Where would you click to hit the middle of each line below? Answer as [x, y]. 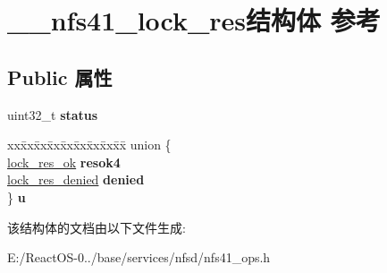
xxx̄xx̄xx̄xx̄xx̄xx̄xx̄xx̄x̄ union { [89, 145]
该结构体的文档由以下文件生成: [97, 227]
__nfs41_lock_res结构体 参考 [194, 20]
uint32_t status [53, 114]
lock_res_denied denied [76, 179]
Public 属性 [60, 77]
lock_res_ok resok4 [64, 162]
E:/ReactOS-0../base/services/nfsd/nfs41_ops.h [139, 257]
